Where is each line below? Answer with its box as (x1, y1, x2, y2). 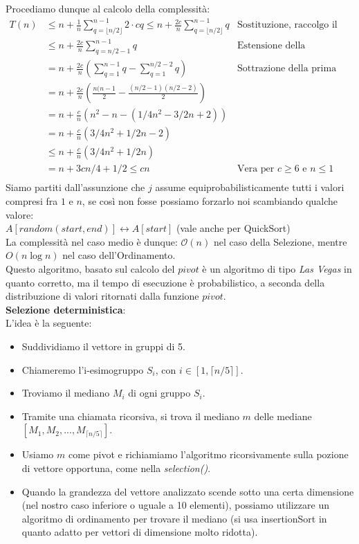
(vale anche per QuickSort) (176, 221, 291, 235)
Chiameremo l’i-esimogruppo (21, 362, 144, 377)
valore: (6, 207, 34, 221)
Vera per (237, 164, 275, 174)
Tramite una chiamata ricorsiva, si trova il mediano (21, 408, 239, 423)
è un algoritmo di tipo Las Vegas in (202, 262, 352, 276)
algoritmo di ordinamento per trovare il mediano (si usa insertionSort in (21, 511, 327, 525)
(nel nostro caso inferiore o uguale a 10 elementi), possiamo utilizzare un (21, 498, 329, 512)
